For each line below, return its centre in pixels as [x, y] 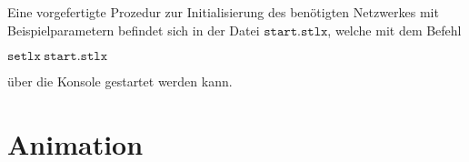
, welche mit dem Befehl [394, 30]
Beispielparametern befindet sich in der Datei [134, 30]
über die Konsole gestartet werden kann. [120, 81]
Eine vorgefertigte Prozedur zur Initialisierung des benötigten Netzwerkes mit [223, 12]
